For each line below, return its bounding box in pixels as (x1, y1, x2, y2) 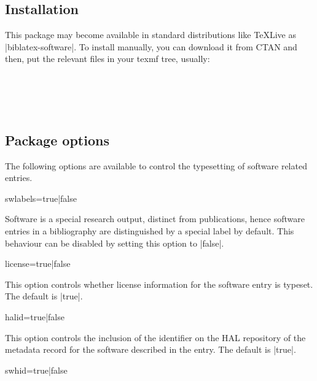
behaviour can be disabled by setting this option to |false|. (5, 236, 224, 249)
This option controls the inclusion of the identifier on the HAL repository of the (5, 331, 306, 344)
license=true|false (5, 257, 71, 270)
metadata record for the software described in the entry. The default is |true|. (5, 343, 296, 356)
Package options (5, 130, 109, 149)
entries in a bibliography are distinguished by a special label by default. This (5, 224, 294, 237)
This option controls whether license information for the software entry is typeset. (5, 277, 313, 290)
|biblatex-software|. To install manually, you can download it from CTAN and (5, 40, 297, 53)
